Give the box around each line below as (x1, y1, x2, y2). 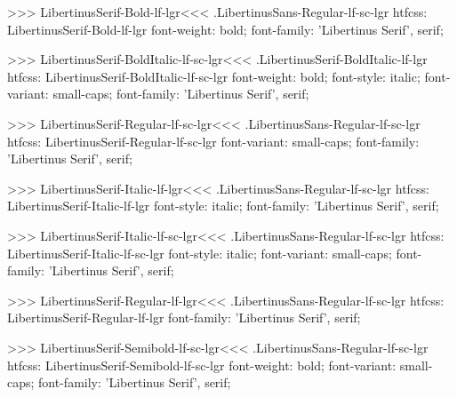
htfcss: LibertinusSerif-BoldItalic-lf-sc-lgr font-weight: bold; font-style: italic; (7, 67, 421, 85)
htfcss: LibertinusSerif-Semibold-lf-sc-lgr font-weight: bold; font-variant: (7, 355, 397, 374)
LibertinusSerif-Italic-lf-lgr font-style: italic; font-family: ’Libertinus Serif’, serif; (7, 196, 439, 215)
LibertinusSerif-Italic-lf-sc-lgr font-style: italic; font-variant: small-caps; (7, 243, 392, 262)
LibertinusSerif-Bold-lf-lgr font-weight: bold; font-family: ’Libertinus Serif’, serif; (7, 20, 444, 38)
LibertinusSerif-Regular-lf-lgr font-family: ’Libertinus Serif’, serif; (7, 308, 361, 327)
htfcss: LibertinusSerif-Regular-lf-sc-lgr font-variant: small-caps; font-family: (7, 131, 420, 150)
